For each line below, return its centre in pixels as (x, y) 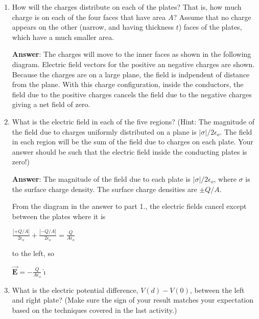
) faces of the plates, (210, 27)
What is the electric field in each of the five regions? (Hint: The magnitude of (133, 121)
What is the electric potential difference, (75, 290)
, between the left (217, 290)
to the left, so (33, 253)
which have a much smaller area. (63, 37)
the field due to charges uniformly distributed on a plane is (104, 131)
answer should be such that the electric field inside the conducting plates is (129, 151)
